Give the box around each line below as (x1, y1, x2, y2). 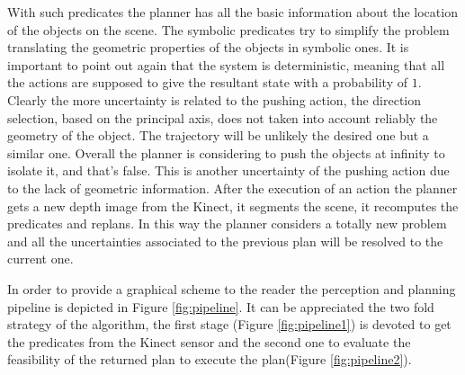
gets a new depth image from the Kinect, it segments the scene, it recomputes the (7, 196, 459, 215)
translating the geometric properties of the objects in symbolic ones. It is (7, 38, 409, 57)
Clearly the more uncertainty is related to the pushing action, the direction (7, 90, 422, 109)
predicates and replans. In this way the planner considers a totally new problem (7, 214, 447, 233)
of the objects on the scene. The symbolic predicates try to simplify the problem (7, 20, 450, 39)
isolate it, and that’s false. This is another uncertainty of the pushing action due (7, 161, 450, 180)
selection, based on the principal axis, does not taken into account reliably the (7, 108, 438, 127)
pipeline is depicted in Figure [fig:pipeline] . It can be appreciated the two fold (7, 297, 434, 316)
